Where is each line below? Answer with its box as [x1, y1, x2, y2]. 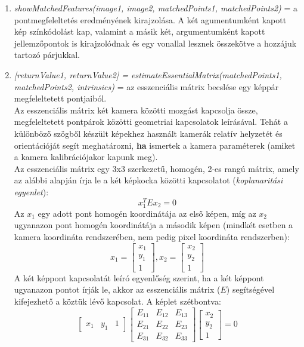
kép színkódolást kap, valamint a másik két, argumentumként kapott [14, 25, 265, 38]
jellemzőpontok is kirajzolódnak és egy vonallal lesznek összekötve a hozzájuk [14, 36, 297, 49]
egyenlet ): [14, 185, 49, 198]
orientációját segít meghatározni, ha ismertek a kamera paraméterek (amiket [14, 139, 296, 151]
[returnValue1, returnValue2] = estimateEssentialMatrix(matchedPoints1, [14, 68, 282, 81]
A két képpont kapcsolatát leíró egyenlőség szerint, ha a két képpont [14, 271, 264, 284]
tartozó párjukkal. [14, 48, 80, 61]
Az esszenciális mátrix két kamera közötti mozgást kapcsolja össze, [14, 103, 258, 116]
